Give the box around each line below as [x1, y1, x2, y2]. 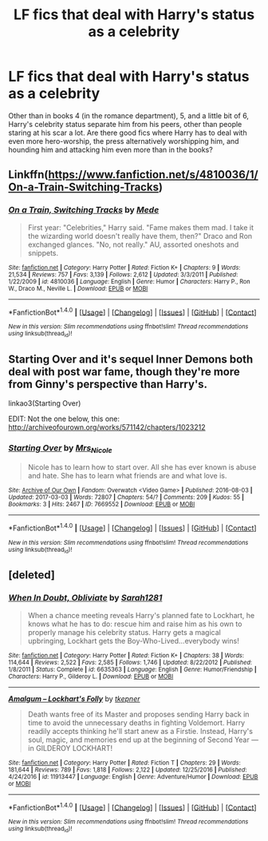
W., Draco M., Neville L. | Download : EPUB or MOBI [8, 284, 148, 292]
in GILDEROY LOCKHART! [27, 743, 113, 752]
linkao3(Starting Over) [8, 399, 81, 408]
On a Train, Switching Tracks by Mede [8, 204, 160, 216]
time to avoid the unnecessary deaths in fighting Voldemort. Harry [27, 717, 246, 728]
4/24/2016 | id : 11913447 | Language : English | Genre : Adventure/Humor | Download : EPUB [8, 772, 258, 780]
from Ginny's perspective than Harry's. [8, 378, 208, 391]
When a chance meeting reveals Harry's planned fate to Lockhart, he [27, 610, 255, 620]
